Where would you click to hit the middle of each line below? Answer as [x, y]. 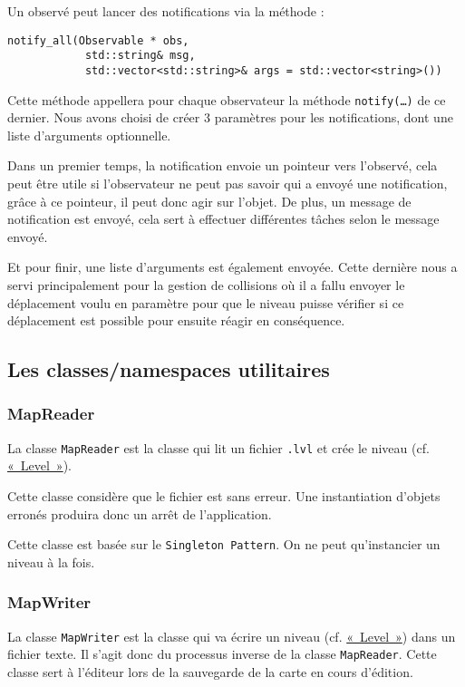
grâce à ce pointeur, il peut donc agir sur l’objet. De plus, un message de [209, 201]
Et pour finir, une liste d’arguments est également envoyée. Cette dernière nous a [232, 267]
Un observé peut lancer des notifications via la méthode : [166, 11]
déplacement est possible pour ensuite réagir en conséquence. [176, 320]
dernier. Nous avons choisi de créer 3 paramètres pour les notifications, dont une [230, 117]
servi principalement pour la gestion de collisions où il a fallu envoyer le [206, 284]
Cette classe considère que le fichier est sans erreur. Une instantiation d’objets [224, 496]
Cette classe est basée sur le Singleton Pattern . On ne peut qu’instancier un [224, 544]
